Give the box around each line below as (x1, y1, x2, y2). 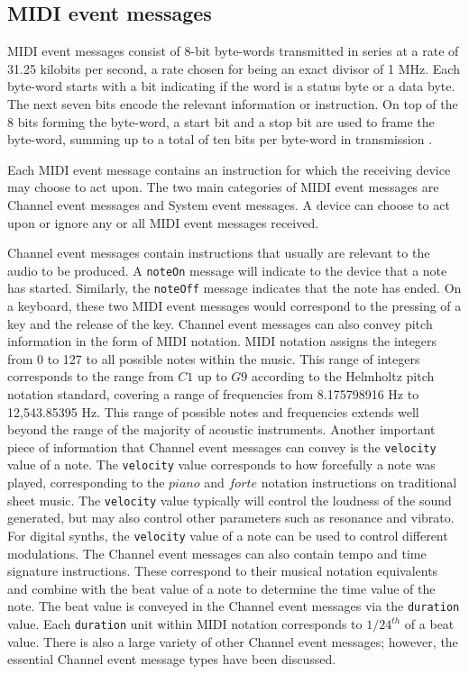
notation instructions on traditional (261, 473, 457, 492)
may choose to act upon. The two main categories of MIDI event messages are (7, 178, 439, 196)
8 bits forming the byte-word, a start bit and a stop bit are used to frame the (7, 112, 435, 131)
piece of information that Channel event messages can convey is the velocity (7, 437, 437, 456)
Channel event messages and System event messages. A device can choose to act (7, 195, 450, 214)
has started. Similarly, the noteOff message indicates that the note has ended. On (7, 278, 462, 297)
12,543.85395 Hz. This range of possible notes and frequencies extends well (7, 402, 419, 421)
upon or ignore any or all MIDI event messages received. (7, 213, 319, 232)
